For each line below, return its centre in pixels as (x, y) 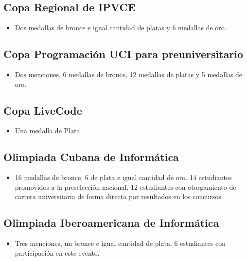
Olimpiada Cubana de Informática (91, 157)
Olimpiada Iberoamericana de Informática (111, 223)
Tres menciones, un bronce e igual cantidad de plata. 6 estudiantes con (120, 243)
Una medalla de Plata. (48, 130)
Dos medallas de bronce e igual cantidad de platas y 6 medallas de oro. (121, 28)
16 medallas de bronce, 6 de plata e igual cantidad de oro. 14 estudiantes (123, 177)
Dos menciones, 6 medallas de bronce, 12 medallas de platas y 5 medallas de (129, 74)
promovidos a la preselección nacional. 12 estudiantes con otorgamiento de (125, 187)
